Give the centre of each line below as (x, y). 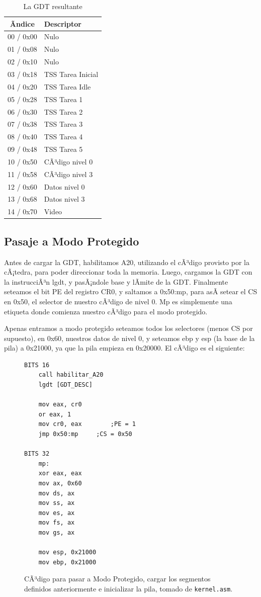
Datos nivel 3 (64, 199)
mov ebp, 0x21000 (67, 562)
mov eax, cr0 (60, 405)
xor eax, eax (60, 474)
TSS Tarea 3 (63, 124)
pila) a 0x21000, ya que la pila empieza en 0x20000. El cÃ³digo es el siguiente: (124, 348)
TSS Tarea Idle (67, 86)
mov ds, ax (57, 493)
